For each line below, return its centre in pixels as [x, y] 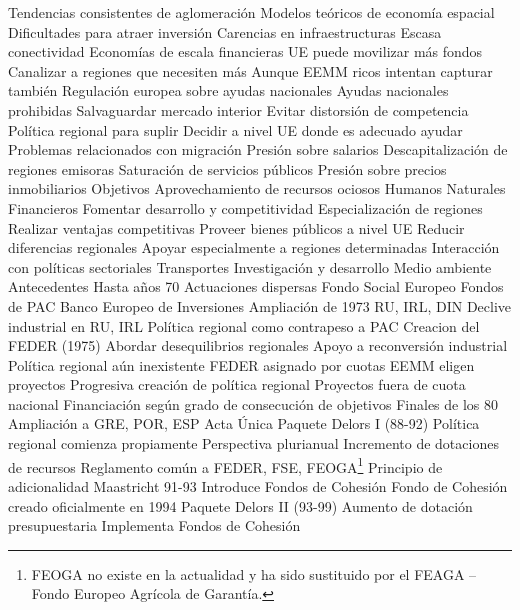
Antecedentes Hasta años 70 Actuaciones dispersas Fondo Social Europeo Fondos [256, 286]
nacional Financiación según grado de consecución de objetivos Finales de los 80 [253, 403]
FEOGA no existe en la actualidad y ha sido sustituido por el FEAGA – [254, 573]
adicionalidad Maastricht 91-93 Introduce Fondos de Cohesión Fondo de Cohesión [258, 485]
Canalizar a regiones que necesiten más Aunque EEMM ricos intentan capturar [250, 70]
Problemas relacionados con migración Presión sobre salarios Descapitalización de [258, 149]
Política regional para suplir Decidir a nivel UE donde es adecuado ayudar [235, 129]
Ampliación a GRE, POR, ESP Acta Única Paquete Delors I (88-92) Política [244, 423]
